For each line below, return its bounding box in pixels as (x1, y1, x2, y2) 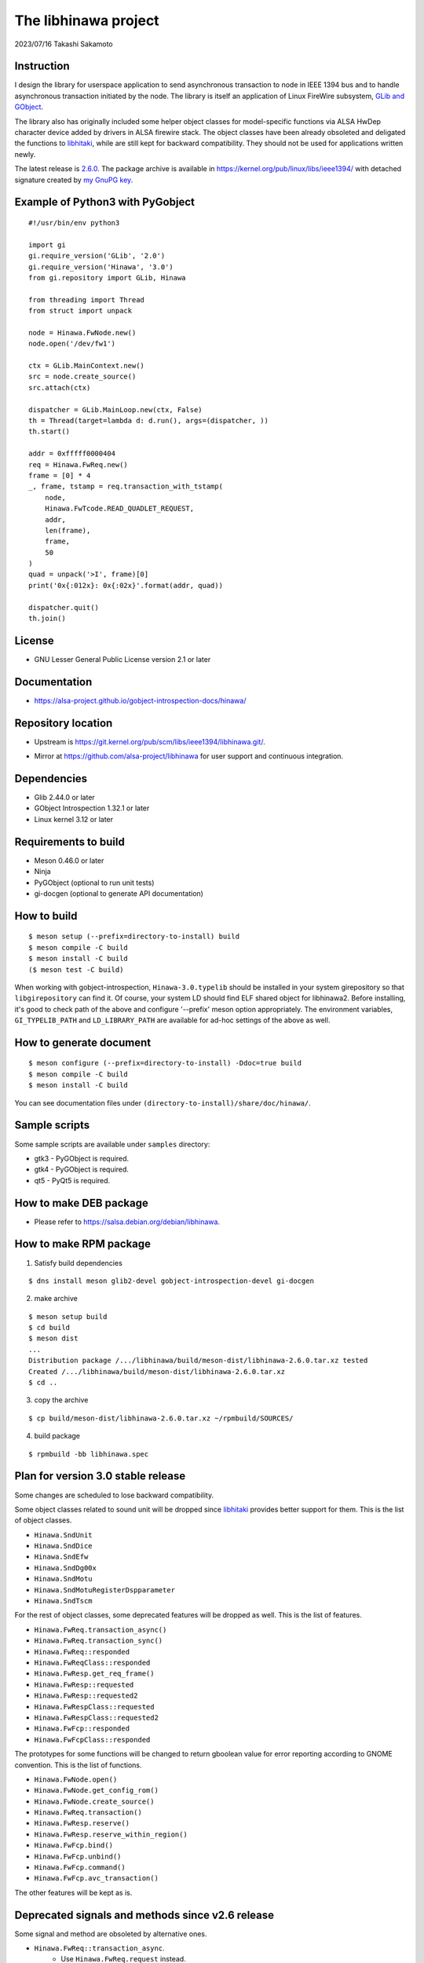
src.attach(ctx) (28, 383, 91, 392)
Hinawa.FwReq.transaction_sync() (34, 1636, 163, 1645)
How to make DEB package (14, 1196, 148, 1209)
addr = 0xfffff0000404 (28, 449, 116, 459)
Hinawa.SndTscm (34, 1596, 93, 1606)
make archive (34, 1294, 78, 1303)
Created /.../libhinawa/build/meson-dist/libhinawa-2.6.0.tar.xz (28, 1367, 286, 1376)
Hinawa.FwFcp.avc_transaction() (34, 1873, 159, 1883)
